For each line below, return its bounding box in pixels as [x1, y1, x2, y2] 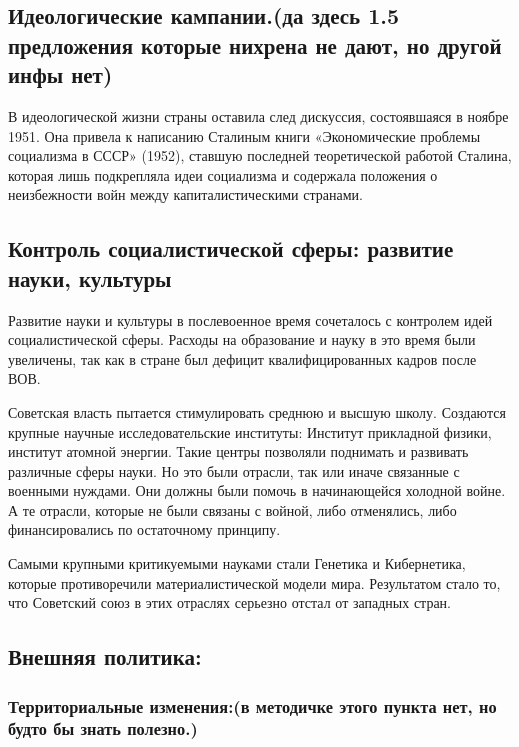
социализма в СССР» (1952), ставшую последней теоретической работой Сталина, [8, 145, 512, 166]
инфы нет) [8, 59, 113, 90]
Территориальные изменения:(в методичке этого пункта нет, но [8, 693, 497, 718]
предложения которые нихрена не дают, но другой [8, 29, 502, 60]
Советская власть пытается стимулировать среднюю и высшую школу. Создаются [8, 401, 506, 422]
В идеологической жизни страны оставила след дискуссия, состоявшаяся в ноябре [8, 105, 509, 126]
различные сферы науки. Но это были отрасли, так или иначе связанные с [8, 460, 460, 481]
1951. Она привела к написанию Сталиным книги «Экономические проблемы [8, 125, 481, 146]
